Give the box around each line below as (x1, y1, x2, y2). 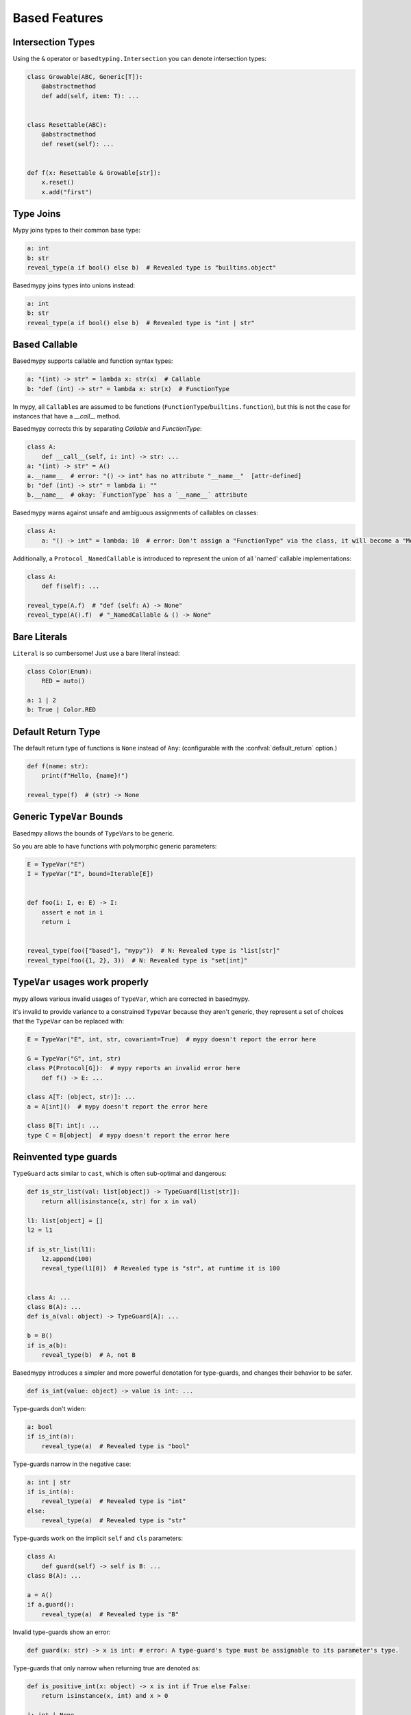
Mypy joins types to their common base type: (12, 226, 140, 235)
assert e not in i (41, 908, 103, 916)
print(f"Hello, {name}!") (41, 772, 129, 780)
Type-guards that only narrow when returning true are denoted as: (12, 1664, 201, 1672)
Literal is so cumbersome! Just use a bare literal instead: (12, 649, 180, 657)
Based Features (12, 10, 104, 25)
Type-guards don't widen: (12, 1404, 86, 1412)
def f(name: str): (27, 762, 89, 770)
